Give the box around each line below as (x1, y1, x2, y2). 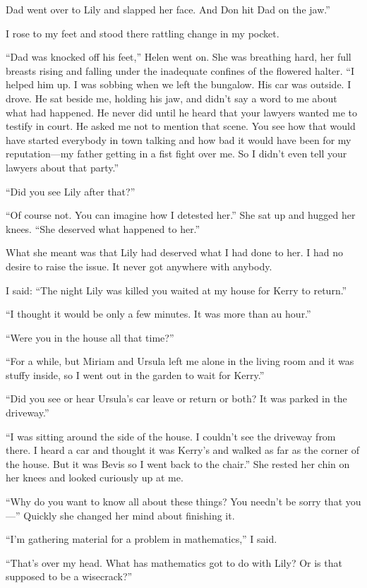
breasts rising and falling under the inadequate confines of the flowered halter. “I (6, 63, 355, 78)
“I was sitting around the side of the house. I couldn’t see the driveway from (6, 428, 336, 443)
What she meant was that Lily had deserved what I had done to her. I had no (6, 245, 344, 260)
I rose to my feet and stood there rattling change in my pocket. (6, 25, 279, 40)
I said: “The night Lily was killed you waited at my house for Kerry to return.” (6, 282, 347, 297)
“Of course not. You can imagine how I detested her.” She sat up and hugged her (6, 208, 356, 222)
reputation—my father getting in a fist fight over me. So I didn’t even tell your (6, 146, 347, 161)
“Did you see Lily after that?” (6, 184, 136, 198)
